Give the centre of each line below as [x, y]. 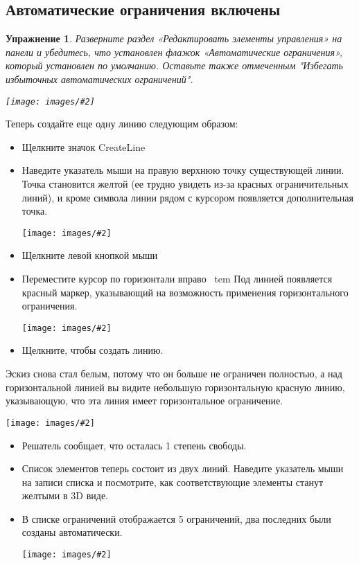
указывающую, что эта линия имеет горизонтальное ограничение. [145, 401]
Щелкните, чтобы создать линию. [93, 350]
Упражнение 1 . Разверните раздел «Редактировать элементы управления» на [174, 38]
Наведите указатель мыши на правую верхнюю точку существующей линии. [183, 170]
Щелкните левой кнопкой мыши [90, 255]
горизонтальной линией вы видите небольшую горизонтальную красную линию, [175, 387]
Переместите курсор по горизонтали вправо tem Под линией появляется [177, 279]
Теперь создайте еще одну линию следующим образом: [122, 124]
